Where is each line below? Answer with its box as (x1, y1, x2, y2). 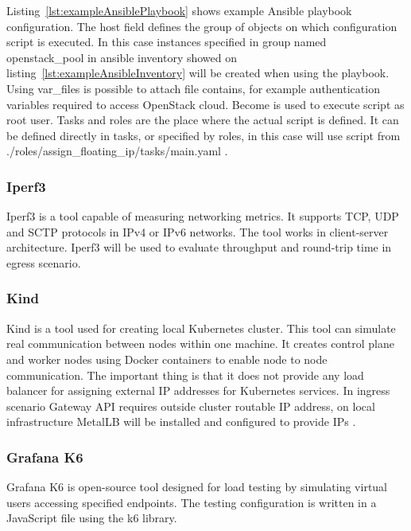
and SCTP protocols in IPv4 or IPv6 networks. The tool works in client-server (6, 223, 389, 240)
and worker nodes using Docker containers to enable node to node (6, 350, 328, 367)
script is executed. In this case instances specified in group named (6, 33, 327, 50)
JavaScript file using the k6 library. (6, 510, 177, 526)
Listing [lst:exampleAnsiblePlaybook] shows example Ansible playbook (6, 2, 352, 18)
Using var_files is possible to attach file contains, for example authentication (6, 80, 380, 96)
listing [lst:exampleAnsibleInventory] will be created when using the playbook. (6, 64, 390, 81)
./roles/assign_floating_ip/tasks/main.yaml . (6, 143, 228, 159)
